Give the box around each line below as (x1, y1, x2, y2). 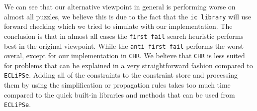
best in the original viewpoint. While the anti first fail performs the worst (4, 40, 244, 51)
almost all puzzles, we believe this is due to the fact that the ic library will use (4, 11, 251, 21)
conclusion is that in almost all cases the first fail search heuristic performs (4, 30, 244, 41)
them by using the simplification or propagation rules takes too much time (4, 80, 231, 90)
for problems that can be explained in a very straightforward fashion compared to (4, 60, 253, 70)
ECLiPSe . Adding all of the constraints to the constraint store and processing (4, 70, 238, 80)
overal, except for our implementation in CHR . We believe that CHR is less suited (4, 50, 245, 61)
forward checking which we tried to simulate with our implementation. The (4, 21, 233, 31)
